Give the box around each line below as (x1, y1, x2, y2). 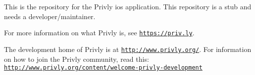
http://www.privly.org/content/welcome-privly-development (4, 64, 203, 72)
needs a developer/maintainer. (4, 11, 96, 21)
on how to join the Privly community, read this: (4, 53, 149, 64)
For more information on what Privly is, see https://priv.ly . (4, 27, 195, 38)
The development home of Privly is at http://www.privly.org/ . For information (4, 44, 252, 54)
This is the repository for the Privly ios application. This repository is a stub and (4, 1, 252, 11)
